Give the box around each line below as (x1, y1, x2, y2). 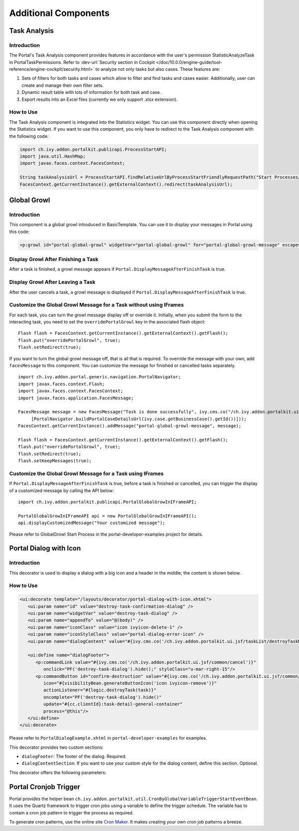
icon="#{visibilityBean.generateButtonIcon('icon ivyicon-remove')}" (43, 680, 217, 686)
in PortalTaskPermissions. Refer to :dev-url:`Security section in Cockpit (9, 59, 155, 65)
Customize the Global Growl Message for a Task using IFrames (9, 470, 164, 477)
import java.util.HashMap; (19, 153, 86, 159)
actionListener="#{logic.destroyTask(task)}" (43, 687, 156, 693)
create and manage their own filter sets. (21, 82, 104, 88)
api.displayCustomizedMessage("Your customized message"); (18, 520, 165, 526)
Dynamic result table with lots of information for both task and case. (21, 89, 161, 95)
